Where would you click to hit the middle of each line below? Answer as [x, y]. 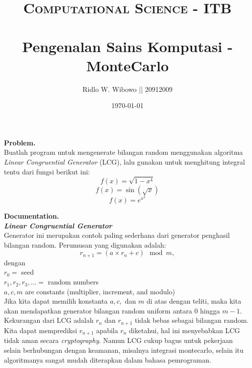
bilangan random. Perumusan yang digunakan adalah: [85, 244]
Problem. [20, 142]
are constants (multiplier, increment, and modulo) [100, 291]
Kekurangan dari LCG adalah [49, 320]
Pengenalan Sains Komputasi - [127, 46]
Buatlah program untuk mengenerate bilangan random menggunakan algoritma [124, 152]
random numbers [73, 282]
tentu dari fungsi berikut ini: [47, 171]
